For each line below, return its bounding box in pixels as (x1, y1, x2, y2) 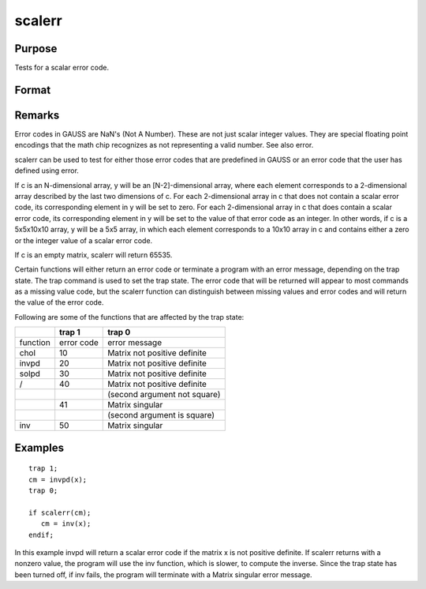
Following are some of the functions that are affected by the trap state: (14, 312, 245, 321)
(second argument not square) (107, 389, 221, 400)
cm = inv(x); (40, 520, 92, 528)
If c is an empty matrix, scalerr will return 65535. (14, 249, 173, 260)
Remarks (14, 108, 60, 122)
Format (14, 83, 51, 96)
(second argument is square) (107, 410, 215, 421)
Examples (14, 441, 65, 454)
